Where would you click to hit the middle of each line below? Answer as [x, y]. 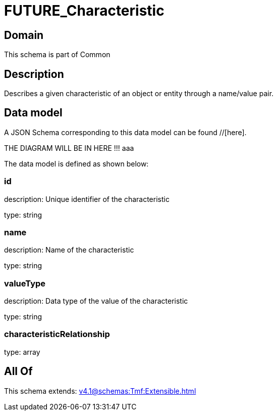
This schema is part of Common [57, 55]
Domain [24, 35]
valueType [25, 283]
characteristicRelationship [57, 334]
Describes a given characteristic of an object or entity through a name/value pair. [139, 94]
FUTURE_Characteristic [84, 11]
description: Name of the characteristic [69, 250]
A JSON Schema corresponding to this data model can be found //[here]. [125, 132]
